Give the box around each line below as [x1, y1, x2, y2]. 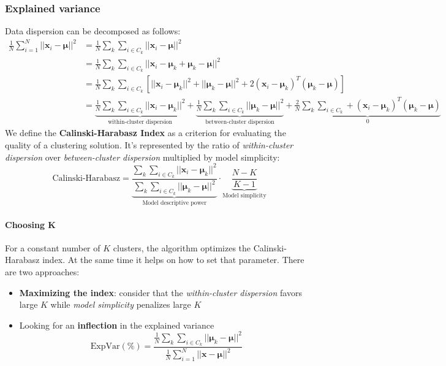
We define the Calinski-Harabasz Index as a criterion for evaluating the [5, 126, 286, 139]
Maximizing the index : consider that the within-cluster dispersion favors [19, 286, 302, 299]
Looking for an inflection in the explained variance [19, 318, 214, 331]
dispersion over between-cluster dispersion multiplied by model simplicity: [5, 150, 280, 163]
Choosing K [5, 218, 56, 231]
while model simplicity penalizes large [50, 298, 191, 311]
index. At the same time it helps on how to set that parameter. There [42, 253, 304, 266]
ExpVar [90, 342, 120, 351]
